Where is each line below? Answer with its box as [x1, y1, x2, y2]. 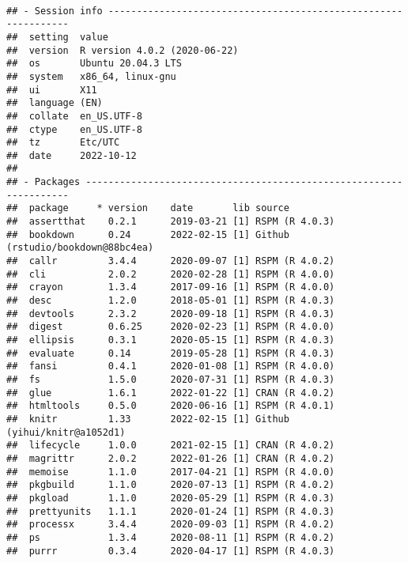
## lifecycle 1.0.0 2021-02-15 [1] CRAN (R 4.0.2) [6, 440, 335, 452]
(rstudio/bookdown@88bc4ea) [6, 242, 154, 254]
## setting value [6, 31, 108, 43]
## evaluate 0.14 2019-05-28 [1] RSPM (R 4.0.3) [6, 347, 335, 359]
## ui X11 [6, 84, 97, 96]
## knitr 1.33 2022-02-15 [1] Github [6, 413, 289, 425]
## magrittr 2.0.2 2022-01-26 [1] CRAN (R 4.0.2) [6, 452, 335, 464]
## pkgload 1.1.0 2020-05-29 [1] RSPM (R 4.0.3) [6, 492, 335, 504]
